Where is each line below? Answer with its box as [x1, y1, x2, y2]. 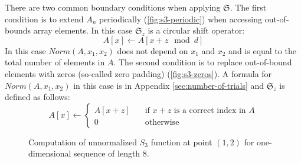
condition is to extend [5, 12, 84, 25]
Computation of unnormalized [28, 135, 138, 148]
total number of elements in [5, 56, 105, 68]
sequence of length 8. [74, 147, 149, 159]
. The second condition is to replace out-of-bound [113, 56, 292, 68]
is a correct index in [174, 106, 246, 115]
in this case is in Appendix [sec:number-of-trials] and [73, 79, 264, 91]
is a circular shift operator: [148, 24, 245, 36]
